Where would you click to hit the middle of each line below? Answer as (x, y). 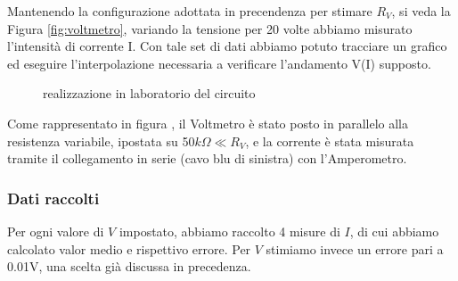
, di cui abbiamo (394, 231)
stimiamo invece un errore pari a (355, 248)
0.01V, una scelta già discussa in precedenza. (129, 266)
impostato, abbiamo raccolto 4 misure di (229, 231)
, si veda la (421, 11)
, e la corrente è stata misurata (330, 140)
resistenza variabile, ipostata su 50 (101, 140)
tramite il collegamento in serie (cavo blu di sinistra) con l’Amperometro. (207, 158)
